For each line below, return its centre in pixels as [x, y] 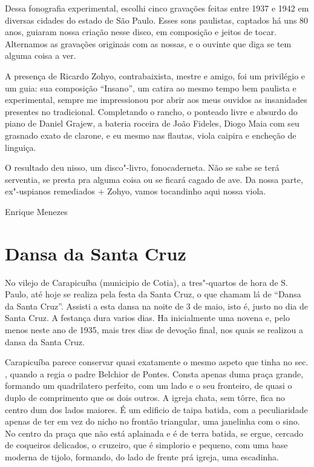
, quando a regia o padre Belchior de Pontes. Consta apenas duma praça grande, [154, 373]
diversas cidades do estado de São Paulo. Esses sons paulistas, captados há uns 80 [157, 20]
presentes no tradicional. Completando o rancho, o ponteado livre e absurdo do [151, 111]
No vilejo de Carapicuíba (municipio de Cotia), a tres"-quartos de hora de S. [146, 282]
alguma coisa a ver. [41, 55]
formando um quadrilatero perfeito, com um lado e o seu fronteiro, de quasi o [149, 386]
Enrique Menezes [36, 211]
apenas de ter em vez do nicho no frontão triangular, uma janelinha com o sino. [152, 421]
